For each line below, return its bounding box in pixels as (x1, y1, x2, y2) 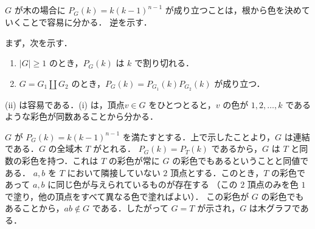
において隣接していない (67, 166, 161, 179)
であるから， (211, 142, 263, 155)
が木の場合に (14, 4, 66, 16)
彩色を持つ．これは (21, 154, 99, 166)
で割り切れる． (134, 56, 195, 69)
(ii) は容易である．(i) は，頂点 (5, 98, 125, 111)
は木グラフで (249, 202, 300, 214)
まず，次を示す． (5, 36, 72, 49)
